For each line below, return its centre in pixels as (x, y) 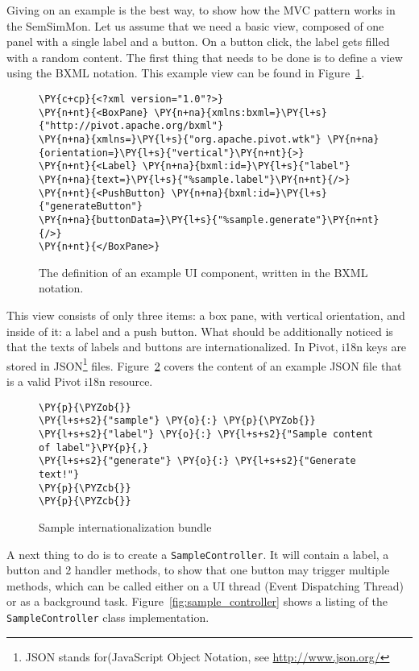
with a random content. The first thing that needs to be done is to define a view (205, 57)
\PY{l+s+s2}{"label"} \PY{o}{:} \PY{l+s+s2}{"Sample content (206, 434)
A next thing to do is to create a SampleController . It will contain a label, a (198, 554)
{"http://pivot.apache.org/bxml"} (131, 126)
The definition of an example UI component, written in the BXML (203, 272)
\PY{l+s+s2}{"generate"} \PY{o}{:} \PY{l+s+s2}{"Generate (197, 461)
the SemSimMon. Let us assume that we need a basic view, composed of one (195, 25)
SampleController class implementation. (108, 617)
